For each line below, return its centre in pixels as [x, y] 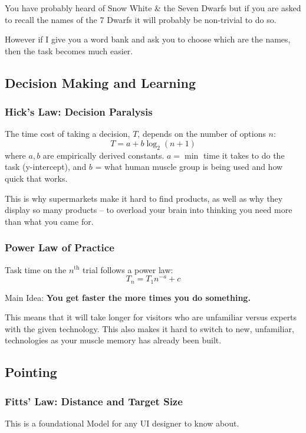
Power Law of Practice [60, 247]
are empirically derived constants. [103, 155]
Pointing [31, 372]
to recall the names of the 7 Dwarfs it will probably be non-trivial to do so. [141, 19]
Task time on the [36, 269]
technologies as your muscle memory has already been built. [113, 340]
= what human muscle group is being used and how [189, 167]
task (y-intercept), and [46, 167]
